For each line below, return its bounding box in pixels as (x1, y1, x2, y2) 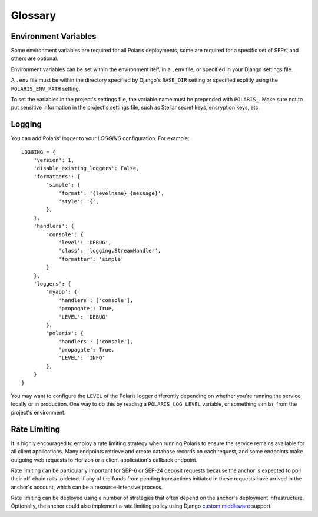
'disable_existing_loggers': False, (33, 165, 140, 172)
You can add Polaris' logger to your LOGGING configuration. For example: (11, 135, 190, 142)
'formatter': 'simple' (58, 256, 124, 262)
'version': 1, (33, 157, 75, 164)
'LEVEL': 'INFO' (58, 354, 105, 362)
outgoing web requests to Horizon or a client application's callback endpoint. (11, 456, 198, 463)
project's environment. (11, 409, 66, 416)
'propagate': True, (58, 346, 115, 353)
